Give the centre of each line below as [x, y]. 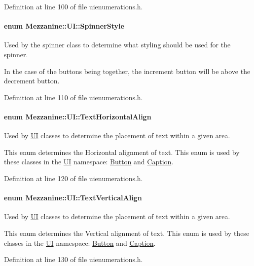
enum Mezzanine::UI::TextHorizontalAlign [78, 116]
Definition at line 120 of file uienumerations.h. [73, 178]
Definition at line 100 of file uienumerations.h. [73, 6]
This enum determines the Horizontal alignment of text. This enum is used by [122, 152]
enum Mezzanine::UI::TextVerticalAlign [73, 198]
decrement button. [32, 81]
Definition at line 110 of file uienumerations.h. [73, 97]
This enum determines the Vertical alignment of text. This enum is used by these [127, 233]
